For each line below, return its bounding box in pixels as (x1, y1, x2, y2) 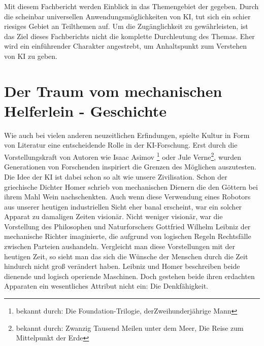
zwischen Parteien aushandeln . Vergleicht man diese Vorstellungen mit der (4, 241, 235, 252)
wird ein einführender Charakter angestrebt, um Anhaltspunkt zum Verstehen (4, 41, 247, 51)
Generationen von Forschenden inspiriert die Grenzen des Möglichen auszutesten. (4, 161, 256, 172)
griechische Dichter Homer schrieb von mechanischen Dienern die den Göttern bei (4, 181, 258, 192)
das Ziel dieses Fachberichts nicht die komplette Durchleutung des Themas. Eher (4, 30, 255, 41)
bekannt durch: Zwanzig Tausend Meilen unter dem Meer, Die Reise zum (16, 322, 244, 333)
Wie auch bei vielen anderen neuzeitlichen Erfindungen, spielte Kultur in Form (4, 129, 250, 140)
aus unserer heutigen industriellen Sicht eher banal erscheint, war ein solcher (4, 201, 242, 212)
